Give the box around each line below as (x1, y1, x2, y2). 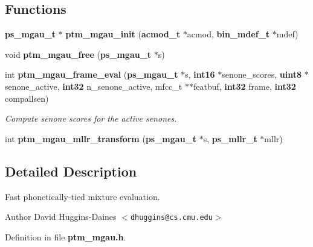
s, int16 (185, 68, 215, 81)
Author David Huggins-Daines (5, 210, 117, 223)
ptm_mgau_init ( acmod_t (65, 28, 181, 40)
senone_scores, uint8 (222, 68, 302, 81)
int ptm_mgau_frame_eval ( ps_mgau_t (5, 68, 178, 81)
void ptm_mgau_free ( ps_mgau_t (5, 48, 152, 60)
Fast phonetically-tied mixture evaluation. (5, 190, 160, 202)
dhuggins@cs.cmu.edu (130, 213, 213, 222)
